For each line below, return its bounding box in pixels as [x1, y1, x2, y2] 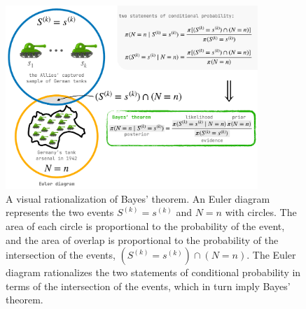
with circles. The [225, 205, 297, 220]
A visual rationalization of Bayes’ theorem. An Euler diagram [6, 191, 270, 206]
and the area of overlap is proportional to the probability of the [6, 232, 279, 247]
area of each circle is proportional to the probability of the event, [6, 218, 285, 233]
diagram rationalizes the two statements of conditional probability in [6, 265, 301, 280]
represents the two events [6, 205, 114, 220]
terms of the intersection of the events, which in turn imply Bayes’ [6, 278, 291, 293]
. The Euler [246, 247, 296, 262]
